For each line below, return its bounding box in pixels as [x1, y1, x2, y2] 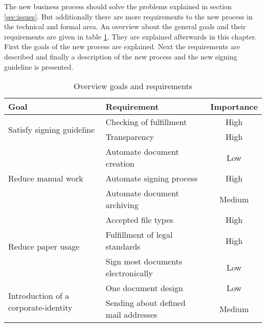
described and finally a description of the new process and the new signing [4, 51, 237, 62]
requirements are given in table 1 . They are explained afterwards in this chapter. [4, 31, 257, 42]
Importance [210, 100, 258, 113]
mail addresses [105, 309, 158, 321]
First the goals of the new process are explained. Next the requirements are [4, 41, 240, 52]
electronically [105, 267, 153, 279]
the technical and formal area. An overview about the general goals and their [4, 21, 246, 32]
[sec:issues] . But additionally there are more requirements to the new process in [4, 11, 253, 22]
